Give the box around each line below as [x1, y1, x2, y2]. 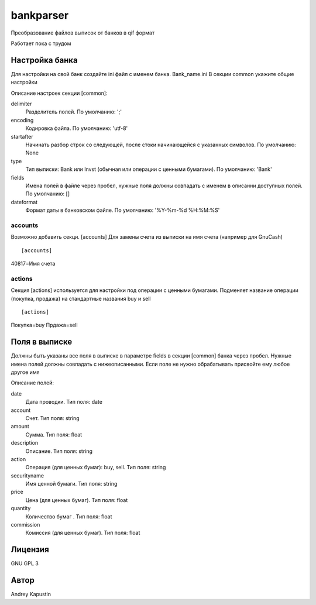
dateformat [11, 198, 38, 205]
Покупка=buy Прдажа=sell [11, 322, 78, 329]
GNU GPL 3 [11, 560, 39, 567]
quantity [11, 505, 31, 512]
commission [11, 521, 40, 528]
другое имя [11, 369, 40, 376]
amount [11, 423, 29, 430]
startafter [11, 133, 33, 140]
